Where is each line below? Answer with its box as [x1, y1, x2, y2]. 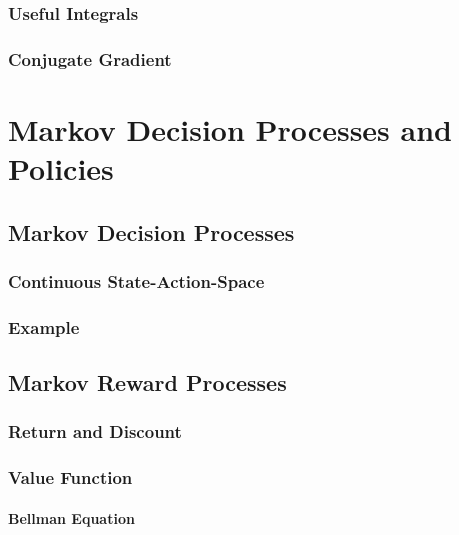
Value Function [8, 465, 133, 490]
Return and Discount [8, 419, 182, 444]
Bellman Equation [8, 507, 135, 528]
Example [8, 314, 80, 339]
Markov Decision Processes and [8, 108, 452, 149]
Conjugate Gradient [8, 46, 172, 71]
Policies [8, 148, 114, 189]
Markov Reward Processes [8, 367, 287, 398]
